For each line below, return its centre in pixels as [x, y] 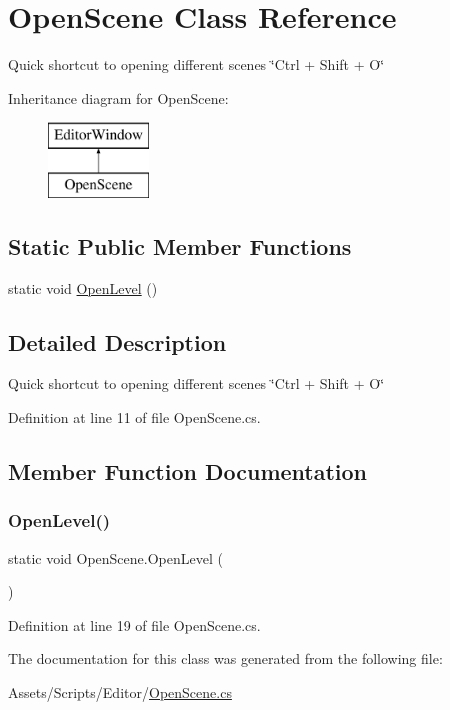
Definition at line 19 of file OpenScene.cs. [134, 624]
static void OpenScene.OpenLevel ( [115, 557]
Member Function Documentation [188, 471]
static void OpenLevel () [83, 287]
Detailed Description [117, 341]
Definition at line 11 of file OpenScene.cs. [134, 417]
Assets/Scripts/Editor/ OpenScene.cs [120, 692]
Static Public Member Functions [180, 245]
